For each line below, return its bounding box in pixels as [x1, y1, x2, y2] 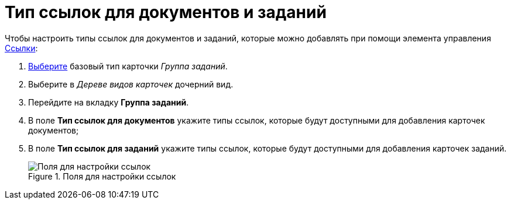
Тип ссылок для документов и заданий [5, 2, 327, 22]
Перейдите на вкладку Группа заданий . [28, 97, 189, 107]
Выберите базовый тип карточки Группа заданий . [28, 61, 228, 71]
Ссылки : [5, 43, 38, 53]
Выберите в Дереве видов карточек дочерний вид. [28, 79, 234, 89]
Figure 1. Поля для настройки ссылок [28, 171, 176, 181]
